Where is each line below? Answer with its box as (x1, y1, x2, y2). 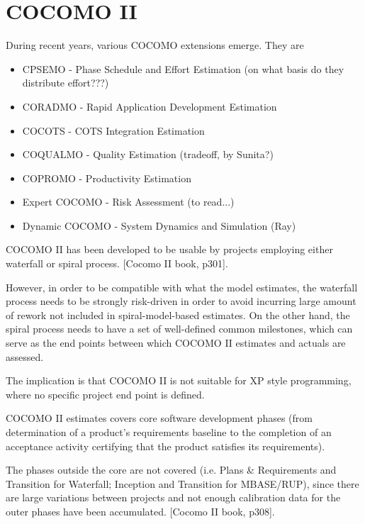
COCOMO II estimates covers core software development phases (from (6, 411, 313, 425)
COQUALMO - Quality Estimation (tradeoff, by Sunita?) (22, 147, 274, 162)
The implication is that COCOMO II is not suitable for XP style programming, (6, 373, 352, 388)
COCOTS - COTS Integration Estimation (22, 123, 205, 138)
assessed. (6, 349, 44, 364)
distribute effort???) (22, 75, 109, 90)
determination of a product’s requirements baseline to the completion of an (6, 425, 332, 439)
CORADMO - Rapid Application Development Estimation (22, 99, 277, 113)
